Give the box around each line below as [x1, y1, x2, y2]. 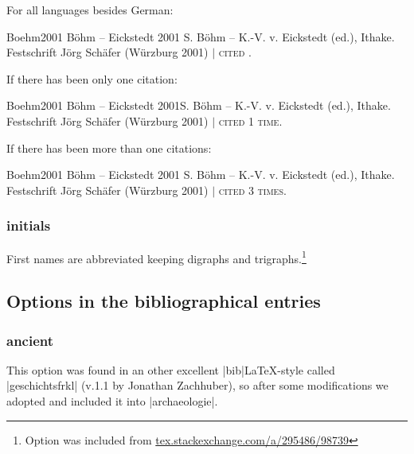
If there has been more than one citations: [6, 139, 212, 156]
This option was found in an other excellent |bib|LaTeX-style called [6, 361, 335, 378]
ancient [6, 330, 54, 350]
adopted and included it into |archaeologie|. [6, 393, 218, 409]
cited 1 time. [218, 112, 283, 129]
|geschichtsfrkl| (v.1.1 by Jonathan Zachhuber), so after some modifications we [6, 377, 389, 394]
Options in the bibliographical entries [6, 289, 321, 313]
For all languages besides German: [6, 2, 174, 17]
